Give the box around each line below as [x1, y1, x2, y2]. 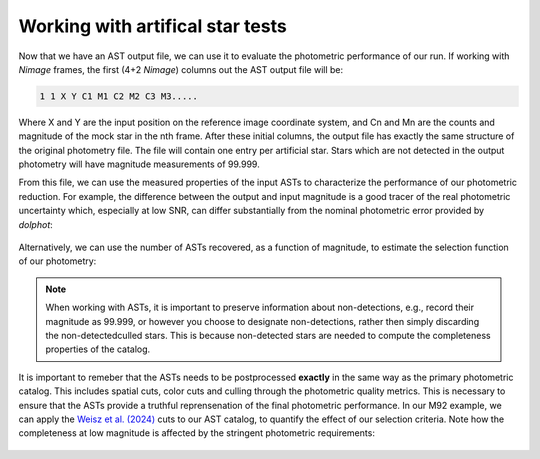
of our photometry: [18, 255, 97, 267]
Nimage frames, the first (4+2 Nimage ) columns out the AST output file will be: [18, 63, 344, 75]
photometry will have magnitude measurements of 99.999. [18, 158, 260, 170]
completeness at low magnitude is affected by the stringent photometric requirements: [18, 427, 375, 439]
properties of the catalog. [45, 343, 151, 355]
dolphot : [18, 218, 54, 230]
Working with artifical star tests [18, 15, 287, 37]
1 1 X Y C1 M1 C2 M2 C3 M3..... [39, 90, 199, 102]
